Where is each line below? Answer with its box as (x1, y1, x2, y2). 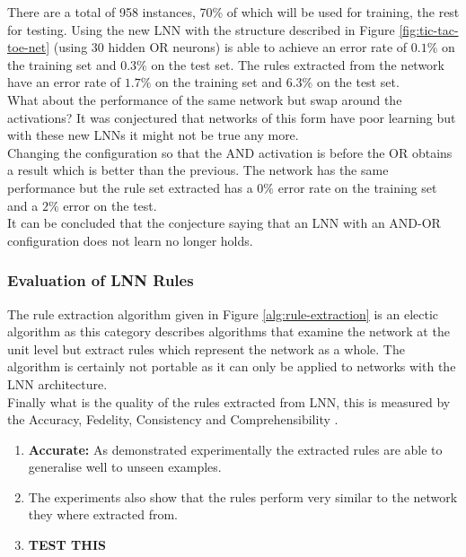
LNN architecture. (7, 374, 108, 393)
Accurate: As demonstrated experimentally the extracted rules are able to (28, 440, 443, 458)
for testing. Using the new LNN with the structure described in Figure (7, 20, 395, 39)
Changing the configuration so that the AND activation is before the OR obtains (7, 143, 453, 161)
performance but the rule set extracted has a (7, 178, 253, 196)
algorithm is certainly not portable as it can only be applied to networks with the (7, 357, 456, 376)
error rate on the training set (277, 178, 437, 196)
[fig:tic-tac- (399, 20, 459, 39)
